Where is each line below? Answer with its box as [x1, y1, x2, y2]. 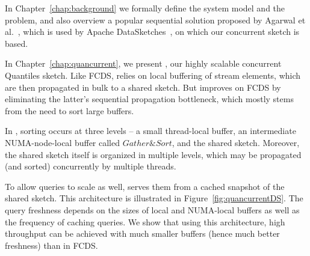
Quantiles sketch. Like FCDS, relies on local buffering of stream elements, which [5, 69, 301, 81]
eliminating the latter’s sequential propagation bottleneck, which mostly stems [5, 93, 294, 105]
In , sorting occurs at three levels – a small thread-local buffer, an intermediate [5, 124, 296, 137]
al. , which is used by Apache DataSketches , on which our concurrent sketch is [5, 25, 300, 38]
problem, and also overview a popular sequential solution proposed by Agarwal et [5, 13, 306, 26]
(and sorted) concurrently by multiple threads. [5, 160, 176, 172]
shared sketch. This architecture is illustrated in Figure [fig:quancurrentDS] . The [5, 192, 303, 204]
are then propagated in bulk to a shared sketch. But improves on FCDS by [5, 81, 281, 93]
